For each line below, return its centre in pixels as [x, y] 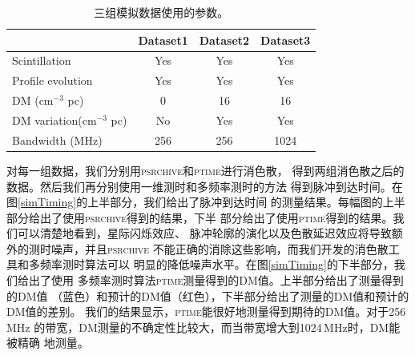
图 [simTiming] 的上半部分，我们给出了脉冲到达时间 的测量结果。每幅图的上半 [206, 202]
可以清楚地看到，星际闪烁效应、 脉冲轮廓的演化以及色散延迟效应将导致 [204, 233]
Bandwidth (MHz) [57, 140]
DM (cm [33, 100]
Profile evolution [52, 80]
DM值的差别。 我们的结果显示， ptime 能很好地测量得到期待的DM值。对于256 [206, 311]
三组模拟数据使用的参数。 [161, 12]
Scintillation [42, 60]
